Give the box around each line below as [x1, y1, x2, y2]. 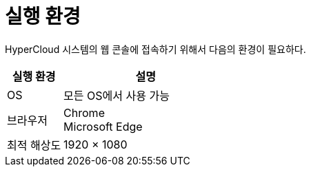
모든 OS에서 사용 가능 [63, 88, 170, 103]
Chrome [63, 105, 105, 120]
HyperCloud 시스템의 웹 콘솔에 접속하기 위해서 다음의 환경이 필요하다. [5, 43, 306, 55]
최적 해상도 [7, 138, 61, 152]
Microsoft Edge [63, 119, 143, 133]
